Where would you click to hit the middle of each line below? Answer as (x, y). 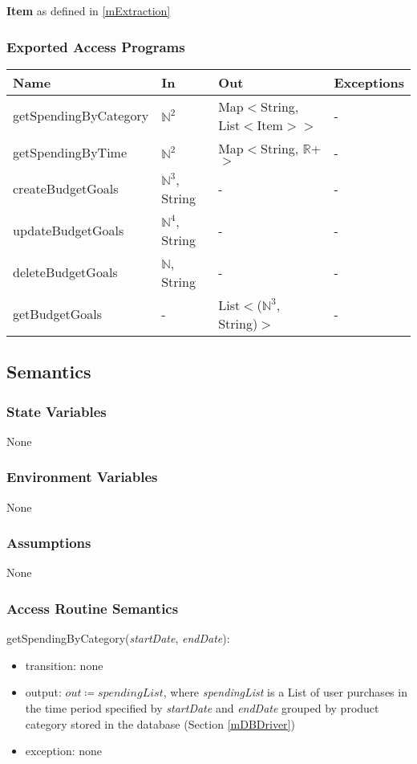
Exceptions (369, 82)
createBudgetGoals (66, 189)
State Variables (57, 411)
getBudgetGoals (58, 314)
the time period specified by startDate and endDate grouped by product (202, 708)
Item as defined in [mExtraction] (89, 10)
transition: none (64, 665)
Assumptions (49, 543)
